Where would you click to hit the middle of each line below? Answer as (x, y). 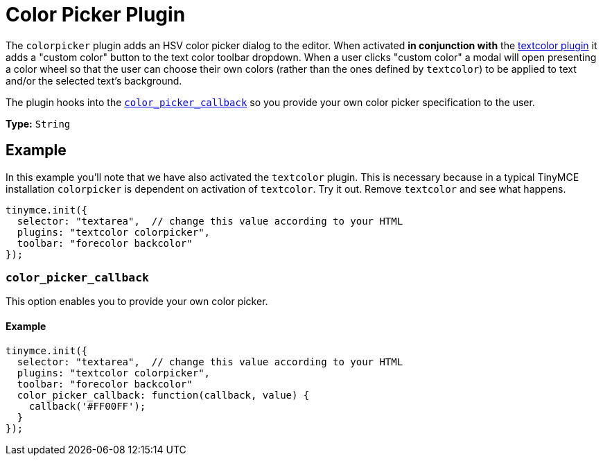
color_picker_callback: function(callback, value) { (163, 395)
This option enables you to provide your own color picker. (137, 302)
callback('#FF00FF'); (87, 406)
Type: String (38, 123)
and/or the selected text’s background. (94, 80)
